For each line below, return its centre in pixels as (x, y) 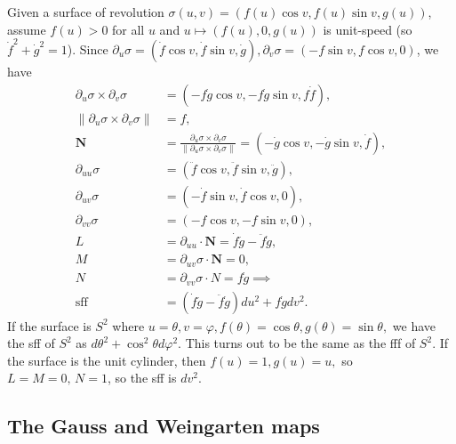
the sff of (31, 343)
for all (128, 29)
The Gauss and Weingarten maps (164, 426)
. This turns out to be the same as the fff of (297, 343)
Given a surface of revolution (86, 12)
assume (27, 29)
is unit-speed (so (368, 29)
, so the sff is (142, 378)
